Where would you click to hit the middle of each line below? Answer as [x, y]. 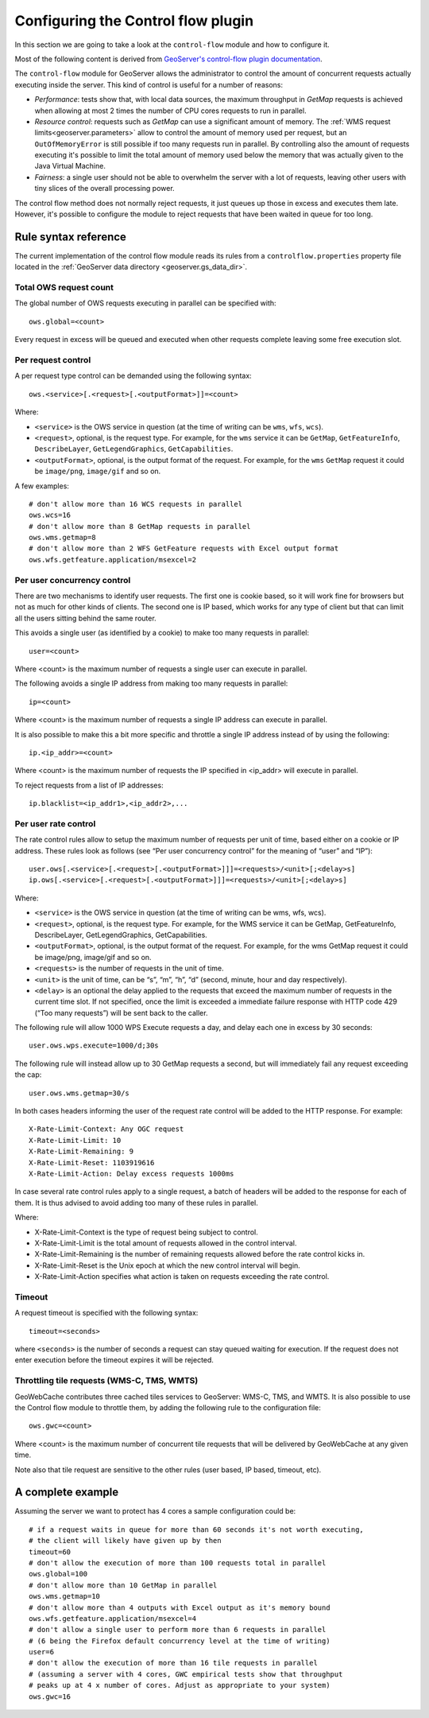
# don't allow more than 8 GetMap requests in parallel [140, 526]
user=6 [42, 1652]
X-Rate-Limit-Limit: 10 [75, 1140]
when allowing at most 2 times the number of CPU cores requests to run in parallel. [170, 111]
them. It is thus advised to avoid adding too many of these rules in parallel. [136, 1203]
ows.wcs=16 [50, 515]
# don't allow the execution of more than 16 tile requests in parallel [173, 1663]
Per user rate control [55, 823]
